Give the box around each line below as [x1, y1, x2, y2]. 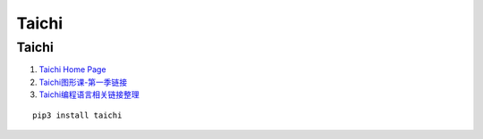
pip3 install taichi [32, 110, 123, 120]
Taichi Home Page [38, 64, 106, 75]
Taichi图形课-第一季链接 [38, 77, 128, 87]
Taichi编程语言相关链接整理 [38, 89, 140, 100]
